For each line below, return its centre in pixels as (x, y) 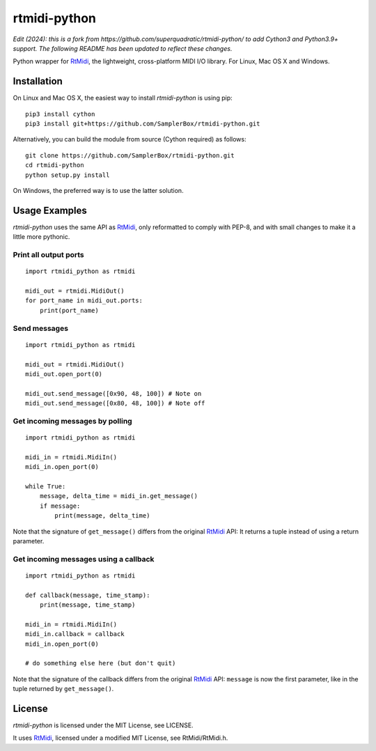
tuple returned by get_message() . (63, 689)
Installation (38, 81)
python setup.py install (68, 175)
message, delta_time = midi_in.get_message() (119, 496)
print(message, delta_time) (102, 516)
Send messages (41, 328)
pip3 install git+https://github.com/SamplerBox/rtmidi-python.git (143, 124)
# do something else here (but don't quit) (101, 663)
